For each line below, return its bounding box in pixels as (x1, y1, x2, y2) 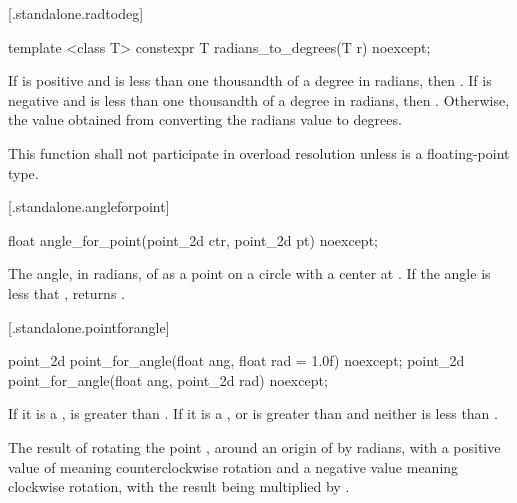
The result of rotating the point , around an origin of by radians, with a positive (8, 436, 501, 457)
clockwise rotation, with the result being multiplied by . (8, 476, 350, 497)
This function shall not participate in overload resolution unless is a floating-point (8, 142, 510, 163)
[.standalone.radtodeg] (8, 3, 144, 23)
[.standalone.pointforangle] (8, 316, 170, 337)
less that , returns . (8, 282, 125, 303)
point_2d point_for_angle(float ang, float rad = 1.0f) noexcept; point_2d (8, 350, 465, 371)
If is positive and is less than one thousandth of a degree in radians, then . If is (8, 70, 492, 91)
